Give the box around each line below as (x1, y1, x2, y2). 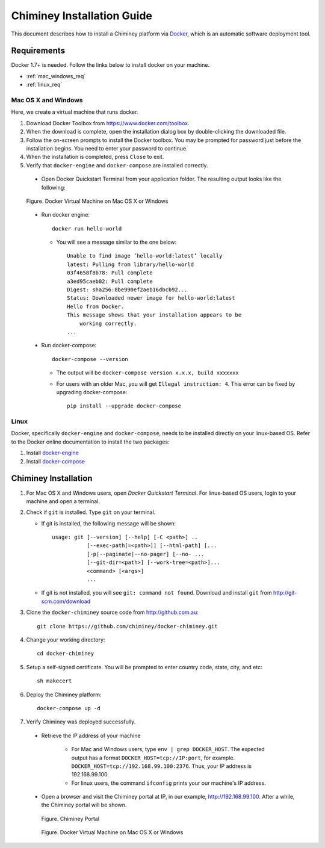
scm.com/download (41, 598, 91, 605)
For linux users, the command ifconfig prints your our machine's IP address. (71, 779, 266, 787)
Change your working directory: (26, 636, 105, 643)
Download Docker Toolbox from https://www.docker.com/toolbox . (26, 119, 190, 126)
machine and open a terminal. (26, 497, 101, 505)
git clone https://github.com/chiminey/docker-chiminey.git (37, 623, 218, 630)
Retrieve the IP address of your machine (41, 732, 141, 739)
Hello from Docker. (67, 303, 125, 310)
